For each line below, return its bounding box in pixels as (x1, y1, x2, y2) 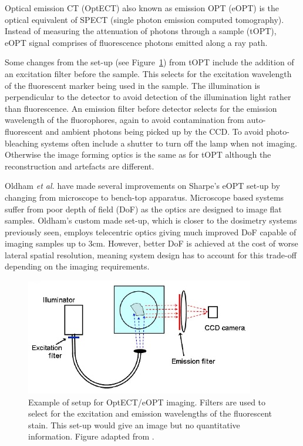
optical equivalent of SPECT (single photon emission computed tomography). (5, 13, 284, 25)
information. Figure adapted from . (28, 430, 154, 442)
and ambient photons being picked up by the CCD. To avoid (45, 125, 264, 137)
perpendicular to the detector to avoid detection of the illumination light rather (5, 91, 291, 103)
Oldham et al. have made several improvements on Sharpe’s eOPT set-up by (5, 179, 280, 192)
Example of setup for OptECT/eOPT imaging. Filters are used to (28, 395, 266, 408)
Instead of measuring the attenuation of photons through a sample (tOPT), (5, 25, 277, 37)
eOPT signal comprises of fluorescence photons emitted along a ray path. (5, 36, 268, 48)
